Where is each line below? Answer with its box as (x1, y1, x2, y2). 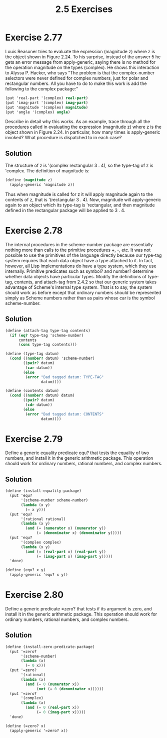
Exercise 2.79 (5, 433, 63, 445)
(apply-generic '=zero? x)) (9, 728, 68, 733)
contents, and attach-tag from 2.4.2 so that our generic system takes (14, 279, 156, 285)
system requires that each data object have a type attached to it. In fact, (5, 257, 153, 263)
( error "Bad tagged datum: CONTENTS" (25, 411, 104, 416)
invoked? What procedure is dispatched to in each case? (5, 135, 122, 141)
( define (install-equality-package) (5, 488, 81, 493)
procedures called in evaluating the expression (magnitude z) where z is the (5, 124, 161, 130)
